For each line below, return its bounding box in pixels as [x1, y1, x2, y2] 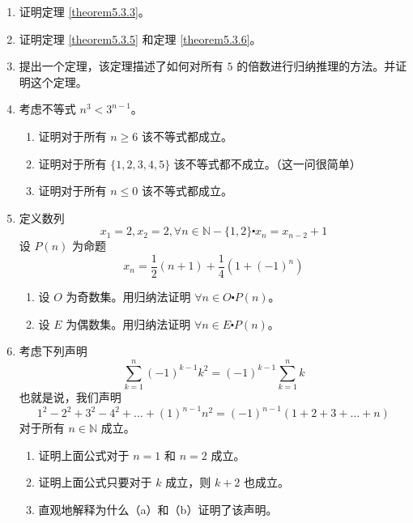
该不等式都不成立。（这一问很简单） [173, 155, 361, 172]
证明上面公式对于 [38, 446, 130, 463]
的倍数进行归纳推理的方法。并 [236, 57, 396, 74]
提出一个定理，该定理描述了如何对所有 [19, 57, 224, 74]
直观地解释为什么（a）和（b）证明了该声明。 [38, 500, 278, 517]
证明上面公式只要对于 [38, 474, 152, 491]
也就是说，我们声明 [19, 388, 121, 405]
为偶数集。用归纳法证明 [66, 315, 191, 332]
